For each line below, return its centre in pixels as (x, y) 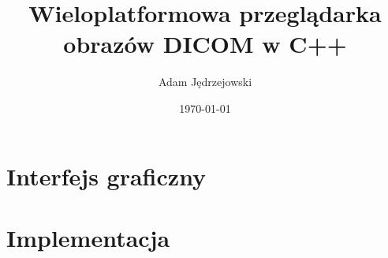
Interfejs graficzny (106, 176)
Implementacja (88, 237)
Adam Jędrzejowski (205, 82)
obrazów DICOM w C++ (205, 44)
